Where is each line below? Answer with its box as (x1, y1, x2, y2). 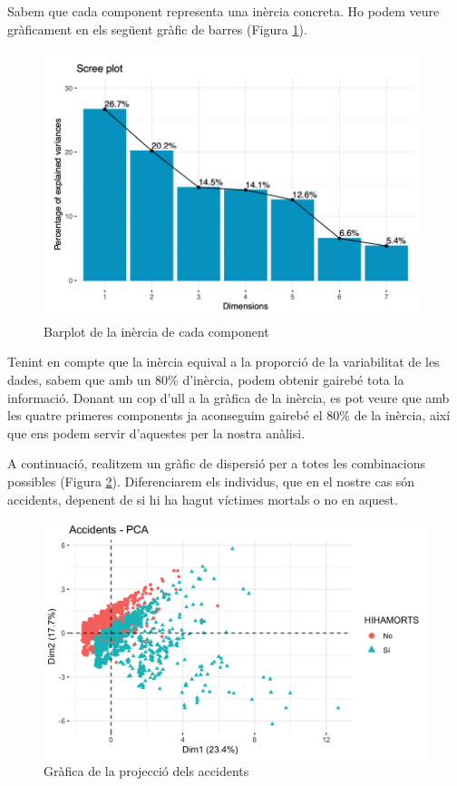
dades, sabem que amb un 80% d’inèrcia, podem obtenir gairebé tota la (7, 369, 404, 388)
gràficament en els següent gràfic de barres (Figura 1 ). (7, 19, 307, 38)
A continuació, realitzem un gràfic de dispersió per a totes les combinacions (7, 454, 425, 473)
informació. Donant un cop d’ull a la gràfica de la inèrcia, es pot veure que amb (7, 388, 450, 407)
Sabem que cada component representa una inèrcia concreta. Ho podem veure (7, 2, 440, 20)
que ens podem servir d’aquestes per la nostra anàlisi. (7, 423, 306, 442)
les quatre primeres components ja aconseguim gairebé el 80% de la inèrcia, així (7, 406, 451, 425)
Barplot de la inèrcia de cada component (44, 321, 269, 340)
